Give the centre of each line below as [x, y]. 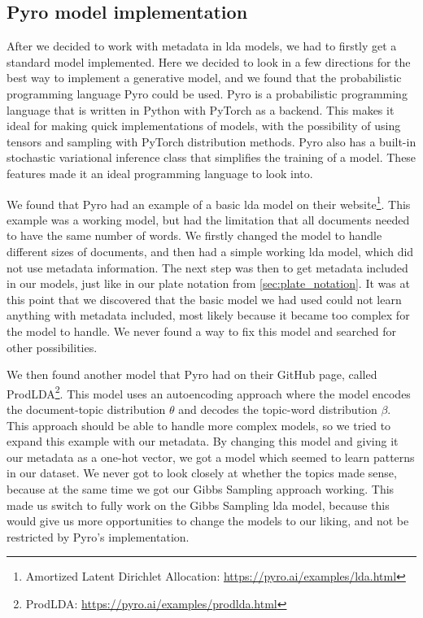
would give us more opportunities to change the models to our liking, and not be [208, 521]
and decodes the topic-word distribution [278, 409]
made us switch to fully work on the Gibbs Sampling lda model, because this [198, 505]
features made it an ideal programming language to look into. [160, 173]
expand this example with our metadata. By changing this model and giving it [203, 441]
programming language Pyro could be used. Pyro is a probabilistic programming [207, 93]
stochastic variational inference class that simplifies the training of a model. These [211, 157]
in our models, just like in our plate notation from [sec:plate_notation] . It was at [208, 283]
